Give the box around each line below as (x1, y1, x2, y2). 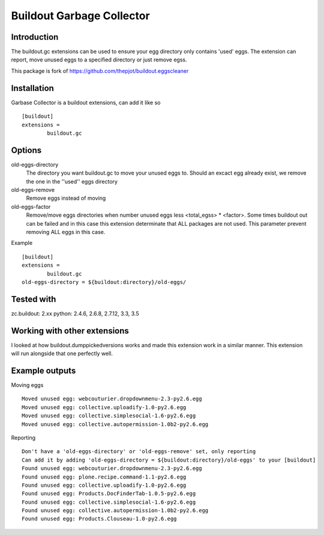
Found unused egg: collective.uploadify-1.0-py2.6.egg (22, 481, 187, 489)
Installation (11, 83, 54, 93)
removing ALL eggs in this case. (26, 228, 106, 235)
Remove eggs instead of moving (26, 194, 106, 202)
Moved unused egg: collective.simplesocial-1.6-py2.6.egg (22, 412, 196, 419)
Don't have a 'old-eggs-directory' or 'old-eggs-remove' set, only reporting (22, 448, 256, 455)
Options (11, 145, 42, 155)
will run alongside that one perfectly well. (11, 350, 113, 357)
